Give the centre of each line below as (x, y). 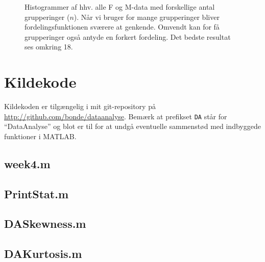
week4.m (27, 163)
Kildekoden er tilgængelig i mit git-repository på (80, 106)
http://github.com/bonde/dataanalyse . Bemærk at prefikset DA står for (116, 116)
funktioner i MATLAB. (40, 136)
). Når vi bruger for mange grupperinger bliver (147, 17)
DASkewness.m (45, 224)
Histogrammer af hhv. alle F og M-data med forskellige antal (120, 7)
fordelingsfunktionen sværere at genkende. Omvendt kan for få (122, 27)
